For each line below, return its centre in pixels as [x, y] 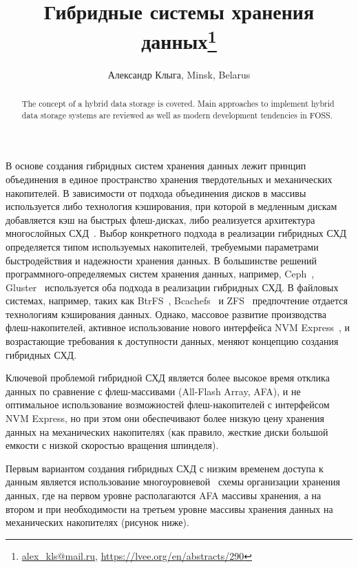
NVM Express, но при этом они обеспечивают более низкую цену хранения [165, 418]
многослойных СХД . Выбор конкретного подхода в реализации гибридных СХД [176, 233]
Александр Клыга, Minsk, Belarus [179, 74]
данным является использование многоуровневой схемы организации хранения [173, 482]
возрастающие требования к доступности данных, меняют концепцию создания [172, 341]
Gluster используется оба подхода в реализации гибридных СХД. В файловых [172, 287]
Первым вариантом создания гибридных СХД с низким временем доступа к [165, 468]
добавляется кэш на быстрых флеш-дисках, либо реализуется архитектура [160, 219]
